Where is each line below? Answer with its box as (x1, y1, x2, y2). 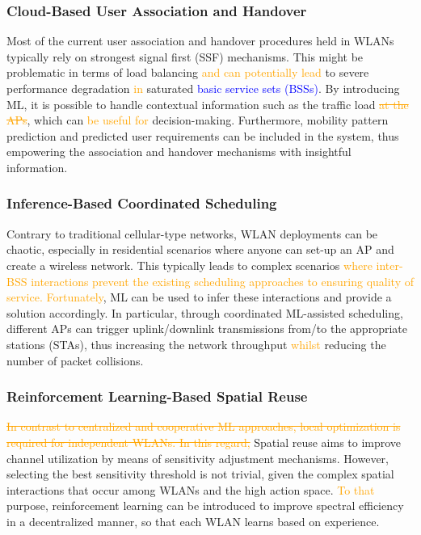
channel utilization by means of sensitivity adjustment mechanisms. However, (6, 449, 389, 466)
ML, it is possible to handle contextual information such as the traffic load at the (6, 95, 409, 112)
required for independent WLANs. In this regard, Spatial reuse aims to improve (6, 433, 402, 450)
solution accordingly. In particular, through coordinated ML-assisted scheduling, (6, 304, 403, 321)
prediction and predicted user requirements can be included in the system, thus (6, 127, 399, 144)
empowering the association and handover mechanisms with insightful (6, 143, 352, 160)
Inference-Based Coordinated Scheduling (6, 193, 277, 213)
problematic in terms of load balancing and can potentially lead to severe (6, 64, 369, 81)
